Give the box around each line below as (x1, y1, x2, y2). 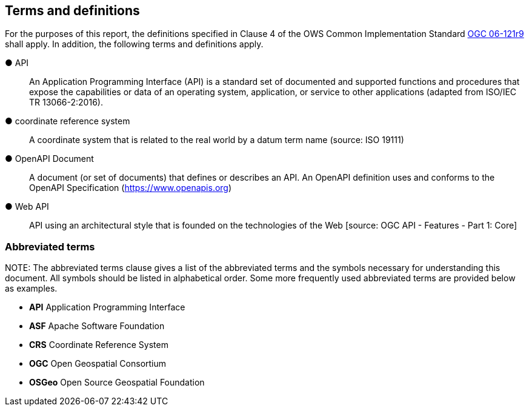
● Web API (5, 201, 49, 212)
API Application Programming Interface (29, 302, 185, 313)
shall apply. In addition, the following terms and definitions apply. (5, 39, 264, 50)
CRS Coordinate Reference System (29, 339, 168, 350)
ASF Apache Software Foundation (29, 321, 165, 332)
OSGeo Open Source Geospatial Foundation (29, 377, 205, 388)
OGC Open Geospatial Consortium (29, 358, 167, 369)
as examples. (5, 283, 58, 294)
